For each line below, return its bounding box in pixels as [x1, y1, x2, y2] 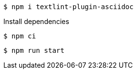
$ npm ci [3, 32, 36, 40]
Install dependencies [3, 17, 69, 25]
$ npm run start [3, 47, 65, 54]
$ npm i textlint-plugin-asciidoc [3, 3, 134, 11]
